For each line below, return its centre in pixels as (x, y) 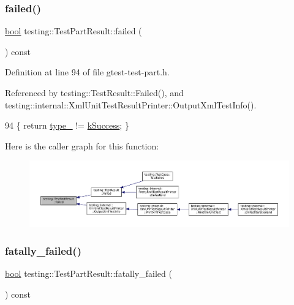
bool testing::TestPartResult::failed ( (73, 31)
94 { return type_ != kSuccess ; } (67, 125)
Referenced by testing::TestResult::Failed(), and (94, 92)
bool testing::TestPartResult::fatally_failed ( (89, 273)
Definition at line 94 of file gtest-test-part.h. (87, 72)
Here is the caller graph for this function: (82, 145)
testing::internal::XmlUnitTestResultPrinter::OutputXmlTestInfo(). (131, 104)
